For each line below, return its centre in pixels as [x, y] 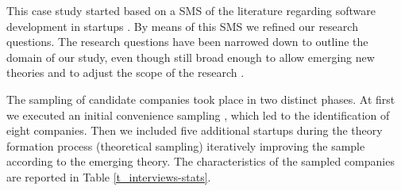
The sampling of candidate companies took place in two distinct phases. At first [201, 99]
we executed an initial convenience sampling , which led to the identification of [198, 115]
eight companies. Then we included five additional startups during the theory [195, 130]
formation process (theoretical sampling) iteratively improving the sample [186, 145]
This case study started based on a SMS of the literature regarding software [191, 10]
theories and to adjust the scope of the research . [125, 73]
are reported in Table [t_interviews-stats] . [109, 176]
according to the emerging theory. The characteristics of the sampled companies [200, 161]
